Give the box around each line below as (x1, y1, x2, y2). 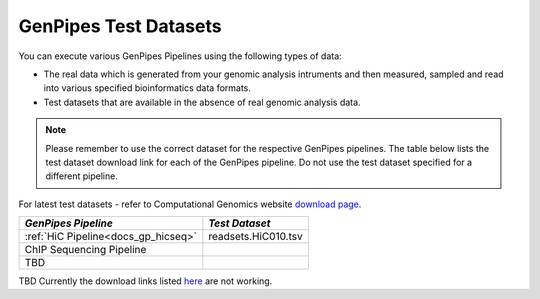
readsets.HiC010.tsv (208, 230, 304, 244)
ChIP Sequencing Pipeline (24, 243, 147, 257)
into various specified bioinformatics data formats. (43, 82, 252, 94)
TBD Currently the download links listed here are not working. (18, 275, 273, 287)
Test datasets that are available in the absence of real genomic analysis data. (43, 96, 361, 108)
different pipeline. (45, 170, 119, 182)
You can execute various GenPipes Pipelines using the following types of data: (18, 50, 342, 62)
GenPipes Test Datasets (18, 15, 222, 37)
